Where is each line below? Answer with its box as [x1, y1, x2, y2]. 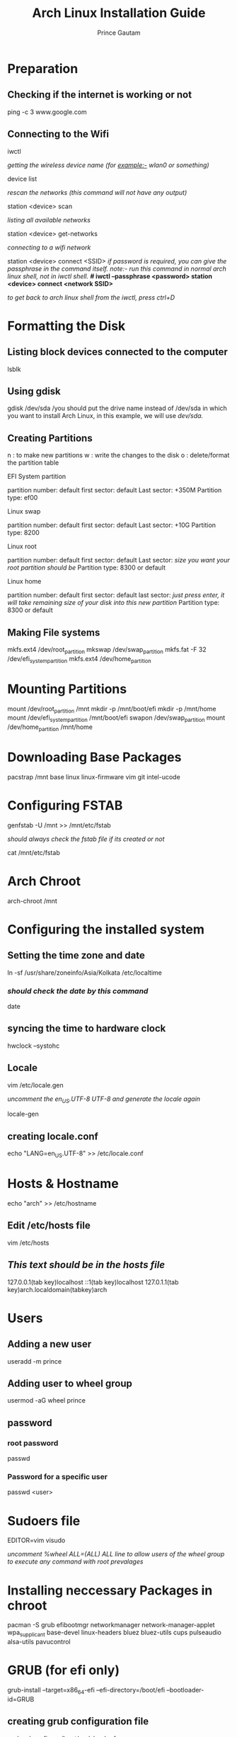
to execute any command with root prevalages [7, 1557, 144, 1566]
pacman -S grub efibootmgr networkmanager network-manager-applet [7, 1621, 215, 1629]
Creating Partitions [7, 432, 93, 444]
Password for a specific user [7, 1472, 108, 1482]
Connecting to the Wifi [7, 128, 110, 140]
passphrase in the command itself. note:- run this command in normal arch [7, 264, 226, 273]
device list [7, 174, 37, 183]
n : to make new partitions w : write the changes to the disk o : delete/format [7, 451, 230, 460]
